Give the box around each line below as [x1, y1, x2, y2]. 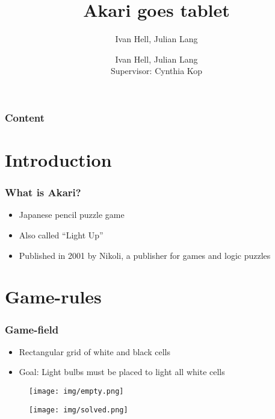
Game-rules [5, 284, 102, 309]
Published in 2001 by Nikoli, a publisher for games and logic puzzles [19, 249, 271, 261]
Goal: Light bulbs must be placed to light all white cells [19, 365, 225, 378]
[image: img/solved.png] [29, 405, 128, 414]
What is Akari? [5, 185, 81, 200]
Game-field [5, 321, 59, 337]
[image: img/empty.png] [29, 386, 124, 396]
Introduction [5, 147, 112, 172]
